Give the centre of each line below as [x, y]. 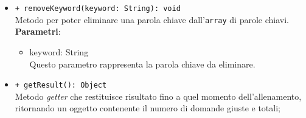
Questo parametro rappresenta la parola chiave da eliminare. [142, 64]
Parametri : [38, 31]
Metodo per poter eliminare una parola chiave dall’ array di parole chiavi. [152, 19]
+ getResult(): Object [61, 85]
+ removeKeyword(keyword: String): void [98, 9]
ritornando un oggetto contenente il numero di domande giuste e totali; [148, 108]
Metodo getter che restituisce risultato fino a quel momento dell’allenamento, [158, 96]
